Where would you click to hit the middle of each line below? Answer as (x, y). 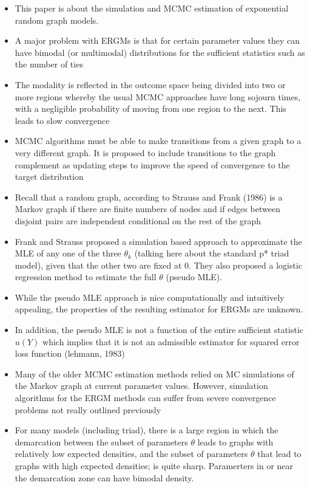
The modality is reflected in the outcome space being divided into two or (150, 84)
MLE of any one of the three (68, 253)
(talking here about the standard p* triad (212, 253)
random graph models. (57, 20)
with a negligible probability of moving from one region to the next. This (150, 108)
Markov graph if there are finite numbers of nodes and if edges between (147, 209)
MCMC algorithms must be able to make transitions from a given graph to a (158, 141)
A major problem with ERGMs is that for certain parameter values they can (157, 40)
